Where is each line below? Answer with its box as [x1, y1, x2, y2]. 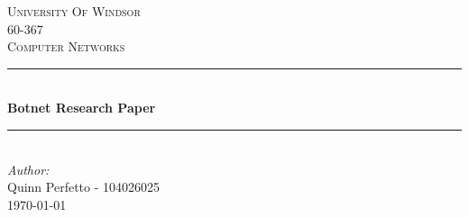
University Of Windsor [7, 2, 141, 20]
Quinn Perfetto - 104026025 [7, 177, 161, 196]
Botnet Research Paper [7, 98, 156, 117]
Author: [7, 159, 50, 178]
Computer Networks [7, 37, 125, 56]
